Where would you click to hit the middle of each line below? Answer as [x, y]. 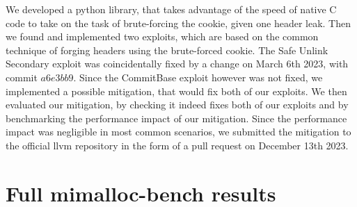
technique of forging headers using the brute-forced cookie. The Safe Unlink [167, 50]
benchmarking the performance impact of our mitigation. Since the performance [176, 118]
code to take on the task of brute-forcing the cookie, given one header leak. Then [178, 23]
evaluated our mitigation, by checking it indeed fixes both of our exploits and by [177, 105]
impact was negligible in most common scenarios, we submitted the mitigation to [178, 132]
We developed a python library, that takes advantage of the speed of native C [171, 9]
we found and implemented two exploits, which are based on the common [162, 36]
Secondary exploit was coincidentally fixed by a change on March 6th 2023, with [177, 64]
